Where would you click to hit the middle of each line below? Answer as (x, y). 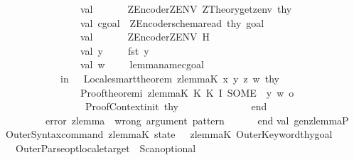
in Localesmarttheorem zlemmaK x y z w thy (170, 78)
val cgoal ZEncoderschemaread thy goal (172, 22)
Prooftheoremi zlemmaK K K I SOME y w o (187, 92)
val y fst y (114, 50)
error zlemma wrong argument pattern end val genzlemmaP (197, 120)
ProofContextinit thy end (176, 106)
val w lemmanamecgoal (142, 64)
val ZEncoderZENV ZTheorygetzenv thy (186, 9)
